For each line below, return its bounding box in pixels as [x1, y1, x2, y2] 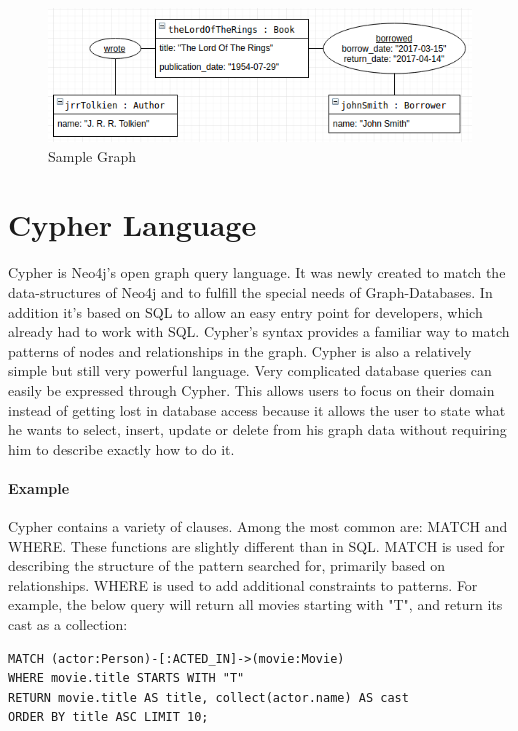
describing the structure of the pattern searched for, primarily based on [8, 555, 445, 576]
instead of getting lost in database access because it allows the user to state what [8, 399, 506, 420]
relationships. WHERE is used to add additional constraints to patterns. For [8, 574, 478, 595]
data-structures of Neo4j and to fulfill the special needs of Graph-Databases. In [8, 281, 493, 302]
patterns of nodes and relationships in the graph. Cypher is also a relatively [8, 340, 472, 361]
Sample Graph [48, 145, 137, 166]
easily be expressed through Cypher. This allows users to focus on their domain [8, 379, 495, 400]
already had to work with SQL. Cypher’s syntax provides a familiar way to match [8, 321, 510, 342]
